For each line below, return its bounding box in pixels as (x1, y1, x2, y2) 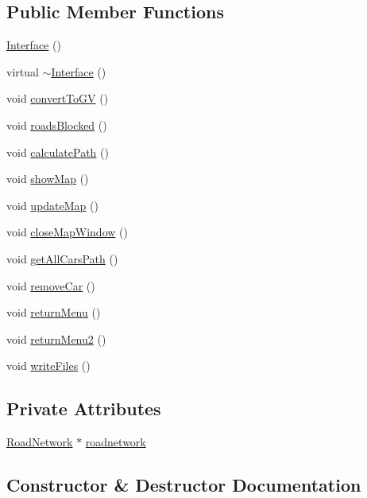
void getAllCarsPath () (6, 250, 118, 267)
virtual (6, 63, 39, 80)
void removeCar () (6, 277, 95, 294)
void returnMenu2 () (6, 330, 106, 347)
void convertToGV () (6, 90, 109, 107)
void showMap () (6, 170, 89, 187)
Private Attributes (6, 396, 161, 421)
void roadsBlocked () (6, 116, 107, 133)
